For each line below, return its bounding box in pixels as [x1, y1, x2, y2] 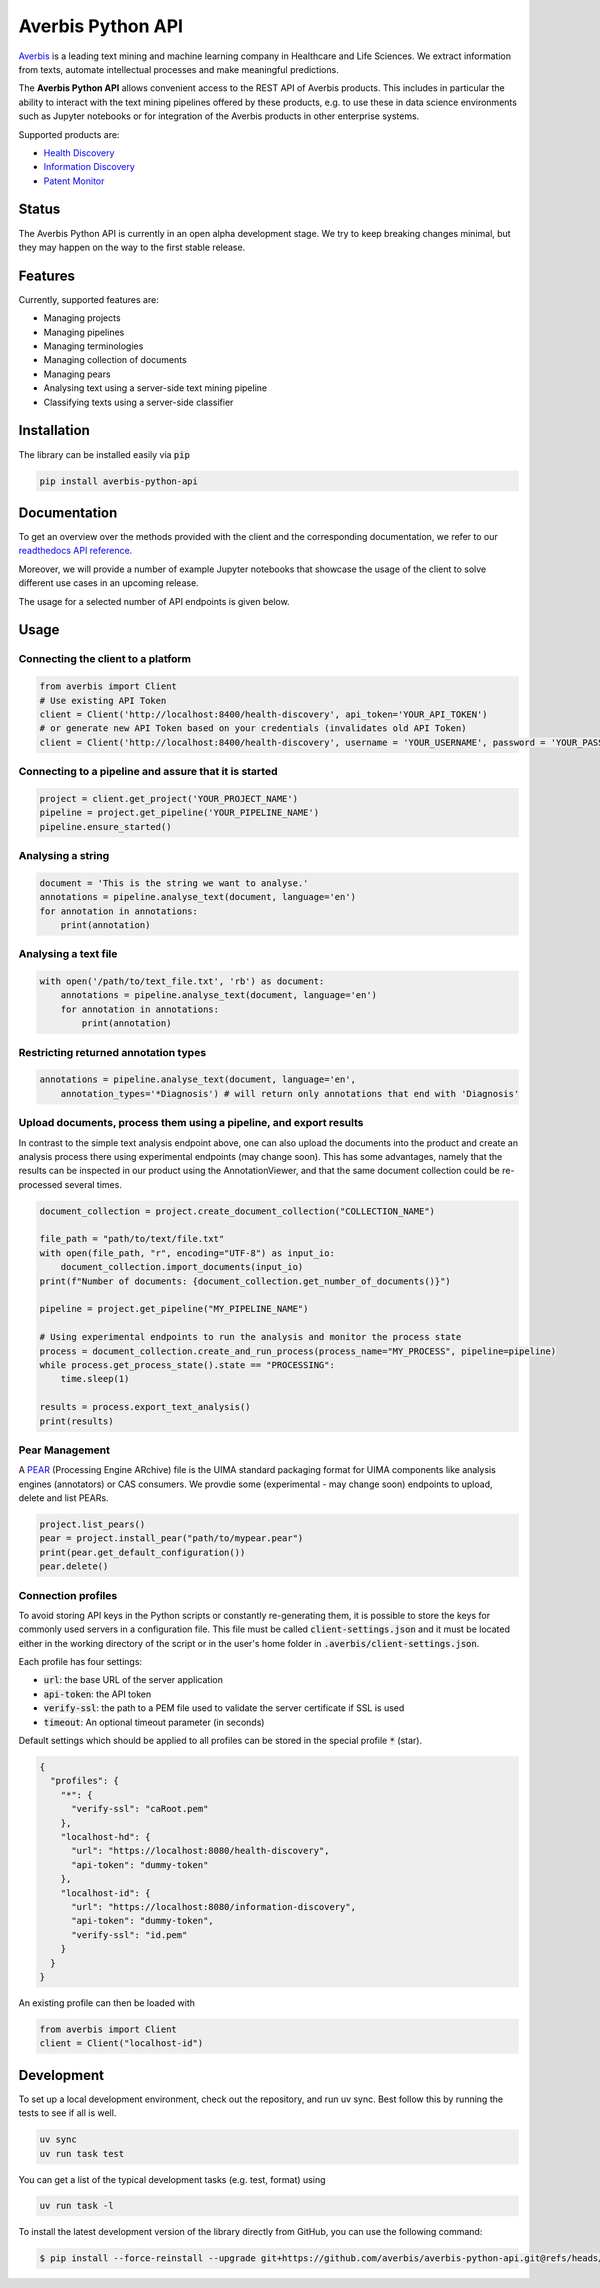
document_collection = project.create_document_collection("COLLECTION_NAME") [39, 1205, 435, 1217]
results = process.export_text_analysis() [39, 1401, 251, 1413]
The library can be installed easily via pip [18, 448, 190, 460]
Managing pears [43, 368, 111, 380]
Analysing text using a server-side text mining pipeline [43, 382, 268, 394]
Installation [18, 422, 90, 439]
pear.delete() [39, 1561, 109, 1572]
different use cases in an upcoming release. [18, 577, 199, 589]
